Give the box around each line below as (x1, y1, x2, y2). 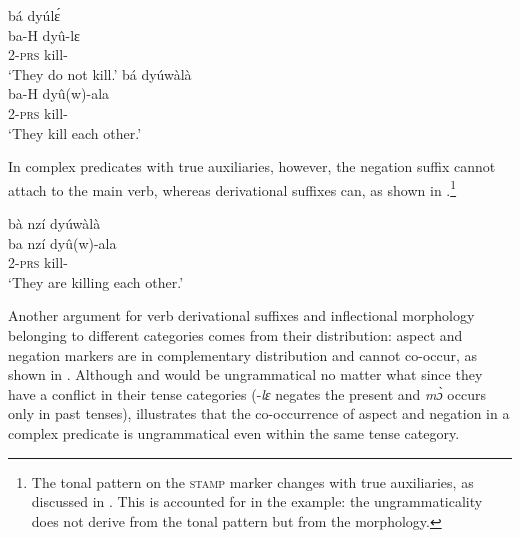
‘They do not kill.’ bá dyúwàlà (8, 63, 192, 84)
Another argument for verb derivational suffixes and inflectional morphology (8, 305, 475, 326)
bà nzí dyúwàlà (8, 213, 101, 233)
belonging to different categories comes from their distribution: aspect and (8, 324, 463, 345)
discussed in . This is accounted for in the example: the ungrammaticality (31, 491, 483, 512)
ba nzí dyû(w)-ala (8, 232, 117, 253)
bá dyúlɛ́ (8, 5, 61, 25)
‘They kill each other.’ (8, 122, 142, 143)
